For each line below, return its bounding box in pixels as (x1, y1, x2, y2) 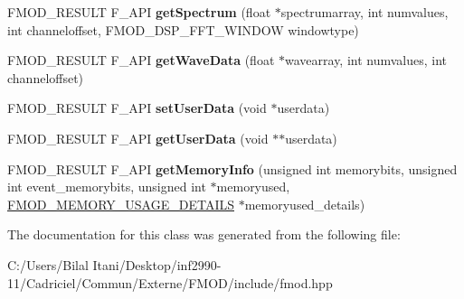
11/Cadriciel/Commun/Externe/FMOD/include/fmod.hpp (7, 273, 333, 292)
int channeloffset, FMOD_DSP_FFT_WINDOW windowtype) (7, 20, 359, 39)
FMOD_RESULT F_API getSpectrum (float (7, 3, 271, 21)
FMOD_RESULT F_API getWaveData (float (7, 51, 275, 70)
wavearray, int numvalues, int (285, 51, 448, 70)
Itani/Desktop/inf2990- (92, 255, 222, 274)
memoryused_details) (244, 194, 365, 213)
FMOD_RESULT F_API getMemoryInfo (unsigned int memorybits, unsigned (7, 159, 458, 178)
